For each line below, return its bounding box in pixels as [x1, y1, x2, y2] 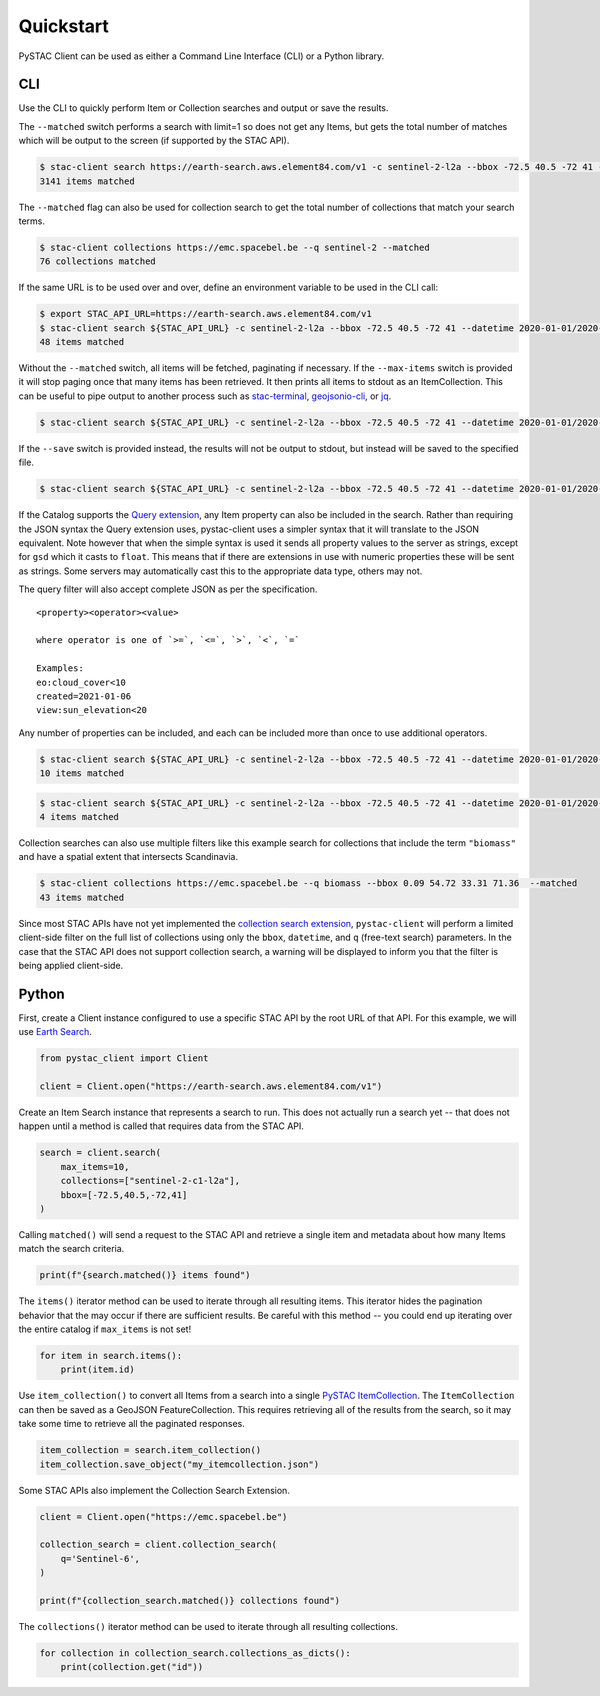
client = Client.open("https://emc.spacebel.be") [39, 1511, 288, 1522]
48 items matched [39, 336, 125, 348]
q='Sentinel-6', [60, 1553, 140, 1564]
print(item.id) [60, 1364, 135, 1375]
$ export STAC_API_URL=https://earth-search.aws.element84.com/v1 [39, 308, 372, 320]
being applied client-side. [18, 959, 124, 971]
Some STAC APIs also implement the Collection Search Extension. [18, 1484, 290, 1496]
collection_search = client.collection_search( [39, 1539, 277, 1550]
